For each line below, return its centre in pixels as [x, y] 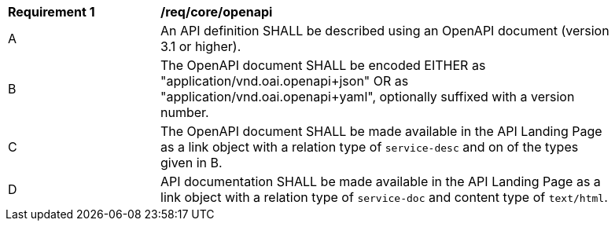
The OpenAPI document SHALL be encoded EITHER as [323, 65]
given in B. [191, 163]
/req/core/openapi [217, 12]
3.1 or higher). [201, 46]
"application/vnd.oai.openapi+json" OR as [285, 81]
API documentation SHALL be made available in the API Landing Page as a [381, 181]
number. [185, 112]
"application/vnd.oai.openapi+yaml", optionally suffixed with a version [368, 97]
